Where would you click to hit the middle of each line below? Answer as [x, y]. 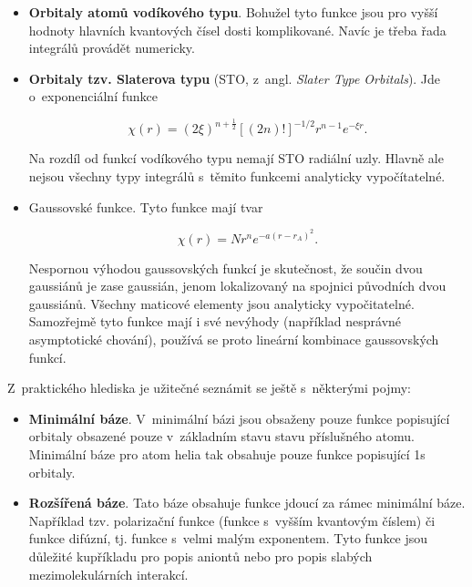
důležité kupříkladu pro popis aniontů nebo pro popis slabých [200, 556]
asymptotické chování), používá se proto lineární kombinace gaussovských [234, 340]
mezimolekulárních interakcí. [108, 574]
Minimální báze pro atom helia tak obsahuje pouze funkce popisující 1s [227, 454]
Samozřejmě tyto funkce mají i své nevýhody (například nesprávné [215, 321]
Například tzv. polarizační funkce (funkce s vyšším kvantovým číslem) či [232, 520]
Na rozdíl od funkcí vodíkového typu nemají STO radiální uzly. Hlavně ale [236, 158]
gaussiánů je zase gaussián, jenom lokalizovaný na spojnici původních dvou [237, 286]
